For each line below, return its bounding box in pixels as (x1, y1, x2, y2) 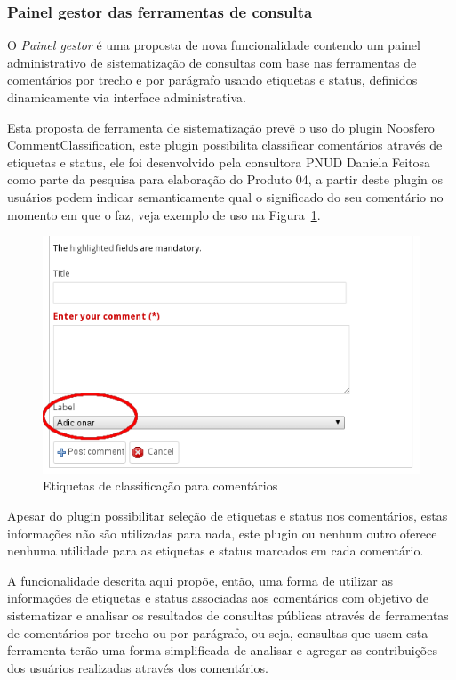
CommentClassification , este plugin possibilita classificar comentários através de (7, 135, 443, 154)
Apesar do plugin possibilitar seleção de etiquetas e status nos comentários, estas (7, 506, 448, 524)
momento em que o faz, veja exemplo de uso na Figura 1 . (7, 205, 321, 223)
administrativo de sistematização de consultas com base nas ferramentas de (7, 53, 417, 71)
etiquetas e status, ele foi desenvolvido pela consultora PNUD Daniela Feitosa (7, 152, 431, 171)
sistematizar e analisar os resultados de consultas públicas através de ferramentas (7, 605, 449, 624)
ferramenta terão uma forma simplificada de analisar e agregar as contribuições (7, 641, 437, 660)
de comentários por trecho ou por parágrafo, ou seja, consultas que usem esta (7, 623, 428, 642)
